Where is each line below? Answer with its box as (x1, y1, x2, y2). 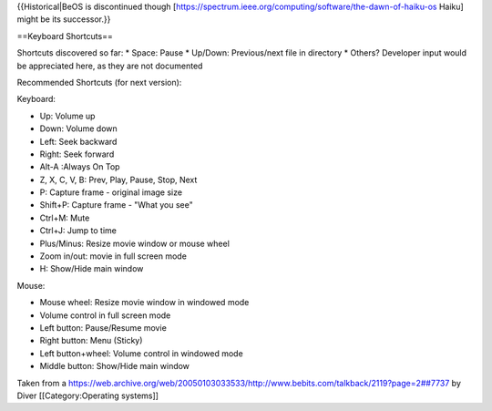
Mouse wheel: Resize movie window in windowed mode (39, 297, 250, 308)
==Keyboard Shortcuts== (16, 30, 113, 41)
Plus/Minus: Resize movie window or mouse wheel (39, 238, 230, 249)
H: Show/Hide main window (39, 263, 144, 274)
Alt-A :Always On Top (39, 161, 120, 172)
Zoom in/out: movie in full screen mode (39, 251, 187, 262)
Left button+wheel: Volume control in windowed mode (39, 347, 243, 359)
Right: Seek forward (39, 149, 115, 159)
